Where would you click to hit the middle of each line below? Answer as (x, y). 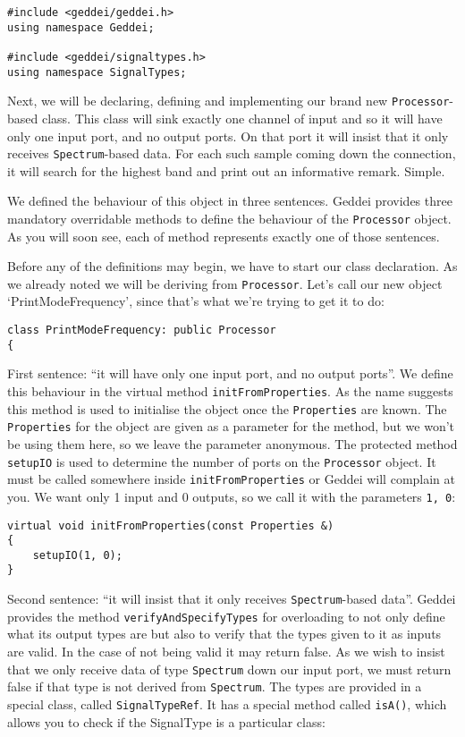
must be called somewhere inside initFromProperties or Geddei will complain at (232, 479)
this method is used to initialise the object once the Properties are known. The (227, 408)
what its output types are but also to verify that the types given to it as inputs (224, 634)
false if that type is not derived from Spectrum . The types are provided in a (215, 686)
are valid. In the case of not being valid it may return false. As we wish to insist (226, 652)
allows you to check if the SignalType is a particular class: (166, 721)
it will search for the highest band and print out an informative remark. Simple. (226, 170)
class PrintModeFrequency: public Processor (142, 330)
